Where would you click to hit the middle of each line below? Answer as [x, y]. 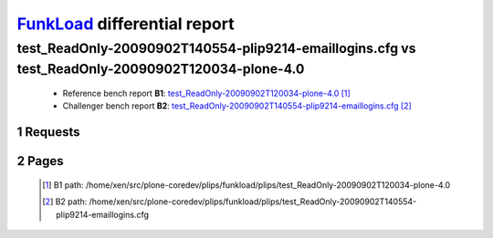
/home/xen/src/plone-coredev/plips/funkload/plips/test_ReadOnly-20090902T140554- [253, 202]
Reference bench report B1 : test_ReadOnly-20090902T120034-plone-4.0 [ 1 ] [206, 93]
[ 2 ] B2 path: [65, 202]
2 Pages [40, 161]
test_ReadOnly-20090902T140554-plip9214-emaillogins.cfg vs [216, 48]
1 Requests [48, 132]
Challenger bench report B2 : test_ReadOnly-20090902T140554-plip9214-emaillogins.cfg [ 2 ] [237, 106]
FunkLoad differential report [126, 24]
